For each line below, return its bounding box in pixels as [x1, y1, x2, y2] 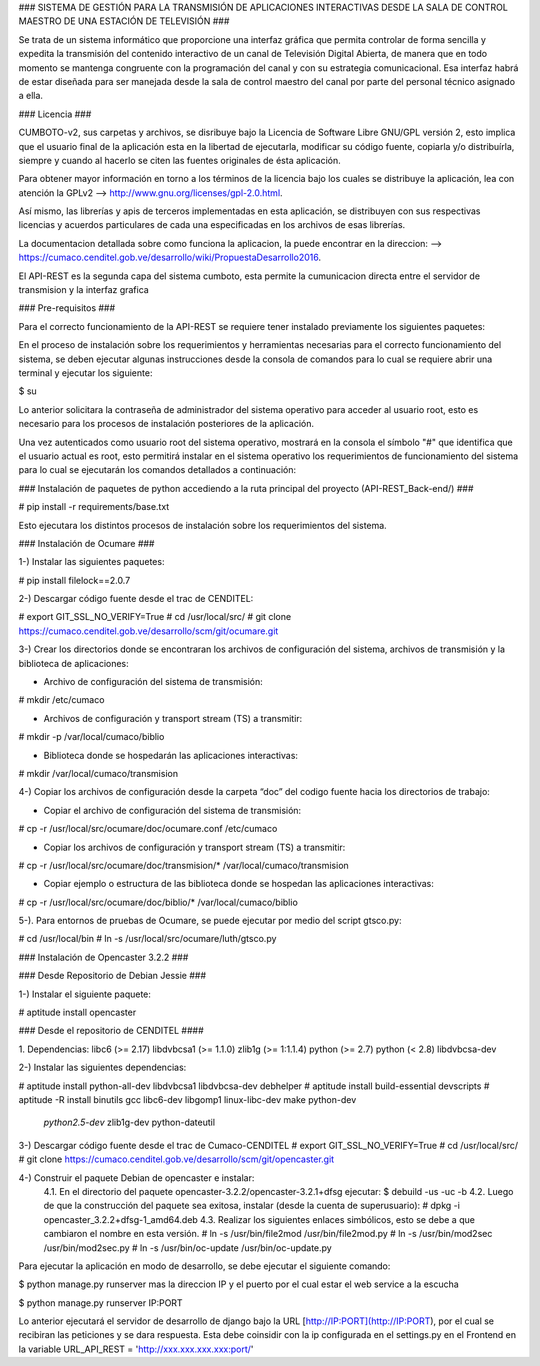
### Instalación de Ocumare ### [18, 537, 155, 549]
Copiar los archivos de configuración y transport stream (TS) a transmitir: [43, 841, 346, 853]
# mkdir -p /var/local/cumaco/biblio [18, 731, 165, 743]
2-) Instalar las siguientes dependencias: [18, 1061, 187, 1074]
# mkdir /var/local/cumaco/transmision [18, 767, 179, 779]
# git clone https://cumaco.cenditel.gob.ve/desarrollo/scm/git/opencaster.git [18, 1153, 335, 1165]
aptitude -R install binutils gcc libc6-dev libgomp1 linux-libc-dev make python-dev [18, 1094, 357, 1105]
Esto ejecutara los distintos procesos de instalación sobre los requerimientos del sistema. [18, 519, 387, 531]
